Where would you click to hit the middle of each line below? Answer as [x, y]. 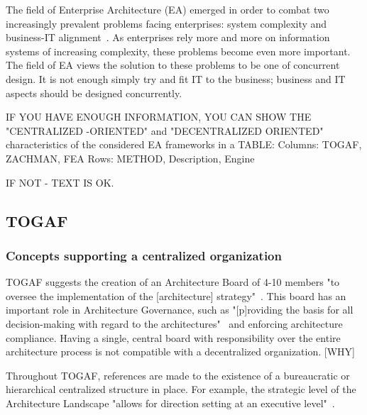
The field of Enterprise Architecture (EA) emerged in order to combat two [168, 9]
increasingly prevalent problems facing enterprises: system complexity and [166, 23]
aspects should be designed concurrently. [94, 93]
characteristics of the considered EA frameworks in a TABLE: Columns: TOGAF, [184, 144]
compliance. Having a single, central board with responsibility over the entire [173, 337]
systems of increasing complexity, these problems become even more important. [178, 51]
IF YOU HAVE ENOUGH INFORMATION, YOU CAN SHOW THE [159, 117]
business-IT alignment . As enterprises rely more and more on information [168, 37]
